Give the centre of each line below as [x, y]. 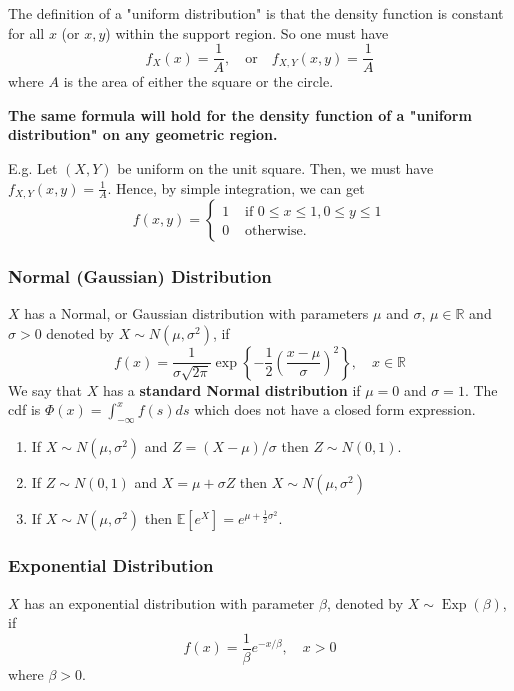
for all [26, 32]
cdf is [24, 409]
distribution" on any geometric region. [143, 134]
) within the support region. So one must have [247, 32]
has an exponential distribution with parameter [169, 602]
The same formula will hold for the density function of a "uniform [240, 114]
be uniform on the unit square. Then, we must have [275, 168]
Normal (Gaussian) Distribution [140, 276]
